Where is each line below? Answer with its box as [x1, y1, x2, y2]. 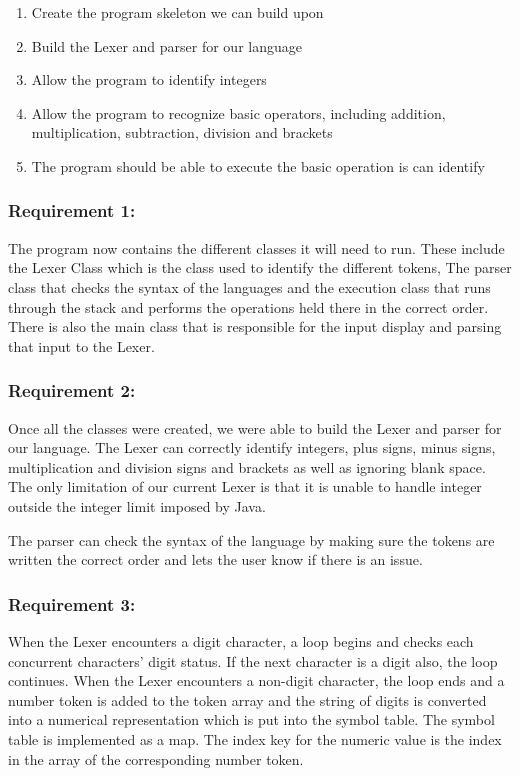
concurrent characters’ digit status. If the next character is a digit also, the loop [8, 650, 498, 671]
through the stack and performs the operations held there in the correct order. [8, 296, 489, 317]
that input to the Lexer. [8, 335, 155, 356]
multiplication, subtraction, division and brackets [31, 122, 333, 143]
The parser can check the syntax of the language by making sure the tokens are [8, 529, 495, 550]
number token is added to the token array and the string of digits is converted [8, 689, 487, 710]
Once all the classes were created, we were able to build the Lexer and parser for [8, 417, 502, 438]
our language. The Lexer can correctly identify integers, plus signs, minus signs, [8, 437, 496, 458]
